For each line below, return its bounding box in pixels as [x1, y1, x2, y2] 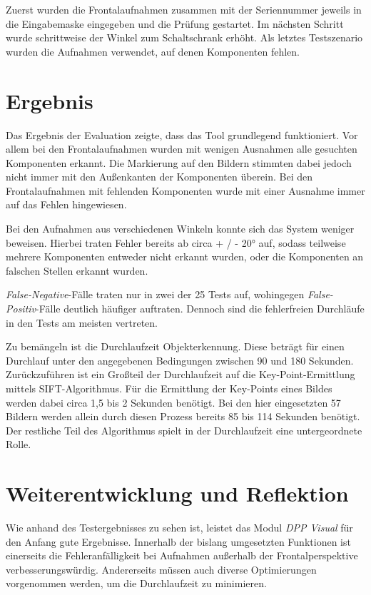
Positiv [6, 301, 36, 316]
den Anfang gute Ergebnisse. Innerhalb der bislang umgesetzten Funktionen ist [6, 534, 351, 549]
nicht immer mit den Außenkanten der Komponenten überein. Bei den [6, 169, 313, 184]
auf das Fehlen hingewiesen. [6, 197, 127, 212]
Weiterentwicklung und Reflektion [6, 479, 349, 508]
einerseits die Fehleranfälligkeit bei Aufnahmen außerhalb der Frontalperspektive [6, 548, 358, 563]
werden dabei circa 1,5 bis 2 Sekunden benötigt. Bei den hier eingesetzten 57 [6, 395, 341, 410]
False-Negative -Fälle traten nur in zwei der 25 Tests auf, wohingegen [6, 287, 305, 302]
